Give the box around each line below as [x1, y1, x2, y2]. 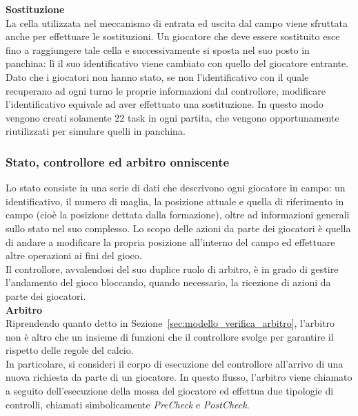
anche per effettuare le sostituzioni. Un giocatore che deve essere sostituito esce [6, 29, 340, 44]
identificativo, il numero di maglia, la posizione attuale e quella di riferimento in [6, 193, 344, 208]
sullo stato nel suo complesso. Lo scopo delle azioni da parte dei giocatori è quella [6, 220, 351, 235]
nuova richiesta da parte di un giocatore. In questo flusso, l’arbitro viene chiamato [6, 370, 352, 384]
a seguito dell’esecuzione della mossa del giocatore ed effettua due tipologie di [6, 384, 334, 398]
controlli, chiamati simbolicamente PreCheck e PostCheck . [6, 397, 250, 411]
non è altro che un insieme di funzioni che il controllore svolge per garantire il [6, 329, 334, 343]
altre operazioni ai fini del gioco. [6, 248, 142, 263]
